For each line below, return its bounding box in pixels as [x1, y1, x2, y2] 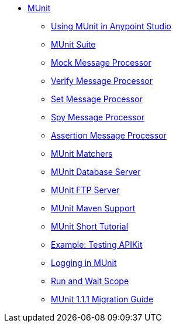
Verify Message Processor [51, 76, 153, 86]
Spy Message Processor [51, 112, 145, 122]
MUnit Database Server [51, 167, 141, 177]
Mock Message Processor [51, 58, 151, 68]
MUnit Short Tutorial [51, 221, 129, 231]
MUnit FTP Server [51, 185, 120, 195]
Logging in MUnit [51, 258, 117, 268]
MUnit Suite [51, 39, 96, 49]
